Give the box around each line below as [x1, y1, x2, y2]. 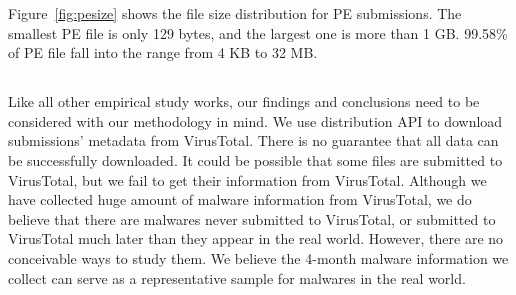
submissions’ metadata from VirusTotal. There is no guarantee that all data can [8, 130, 499, 151]
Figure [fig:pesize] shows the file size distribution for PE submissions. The [8, 3, 462, 23]
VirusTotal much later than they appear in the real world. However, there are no [8, 228, 504, 249]
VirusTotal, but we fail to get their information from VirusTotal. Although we [8, 169, 487, 190]
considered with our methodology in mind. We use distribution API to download [8, 110, 503, 131]
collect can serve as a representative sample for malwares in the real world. [8, 267, 466, 288]
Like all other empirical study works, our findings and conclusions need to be [8, 91, 480, 112]
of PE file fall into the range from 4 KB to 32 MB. [8, 42, 318, 63]
